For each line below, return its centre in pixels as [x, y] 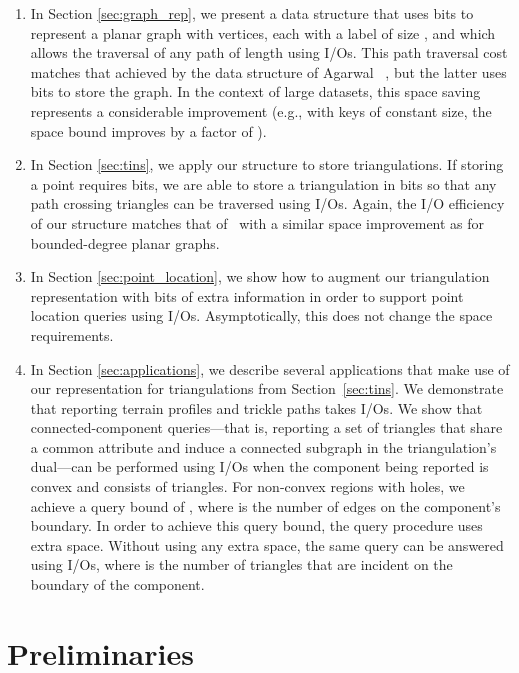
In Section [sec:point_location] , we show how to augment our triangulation [260, 276]
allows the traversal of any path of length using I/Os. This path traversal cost [269, 52]
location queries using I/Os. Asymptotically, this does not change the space [261, 315]
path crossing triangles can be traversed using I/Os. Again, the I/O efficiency [267, 203]
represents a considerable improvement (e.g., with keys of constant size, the [261, 110]
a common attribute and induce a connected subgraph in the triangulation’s [263, 446]
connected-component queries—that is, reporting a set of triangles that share [266, 427]
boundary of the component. [117, 584]
